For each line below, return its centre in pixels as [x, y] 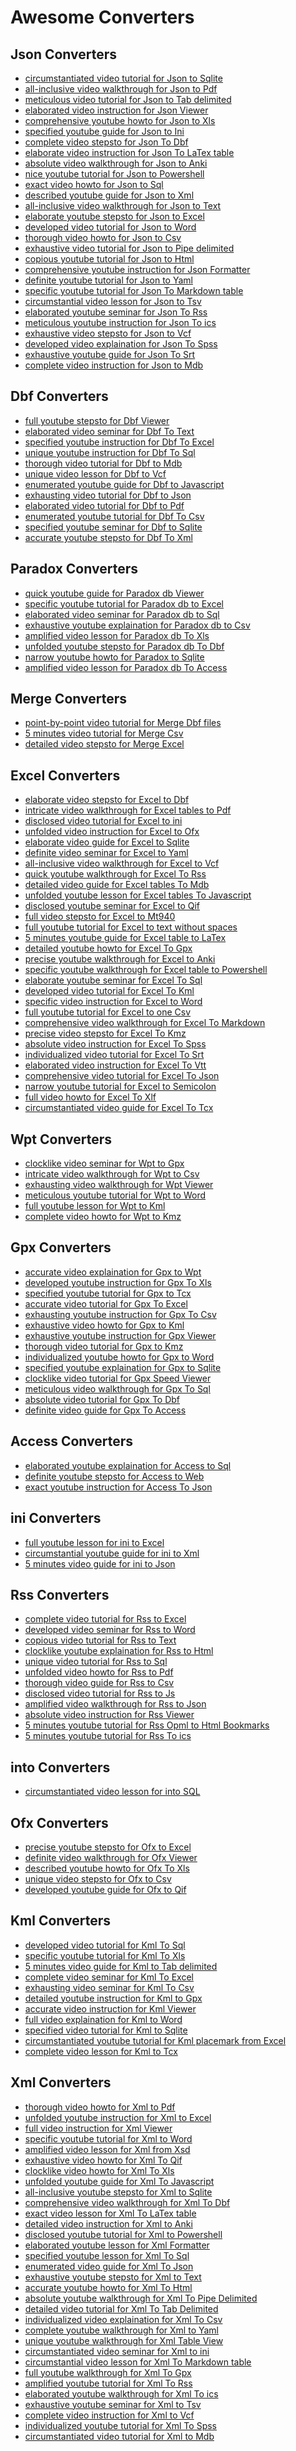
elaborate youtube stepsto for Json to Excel [114, 216]
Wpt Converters [61, 1139]
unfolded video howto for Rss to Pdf [99, 1672]
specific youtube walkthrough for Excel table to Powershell [146, 970]
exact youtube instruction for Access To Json [118, 1487]
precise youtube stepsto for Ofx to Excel [108, 1847]
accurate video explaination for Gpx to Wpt [113, 1272]
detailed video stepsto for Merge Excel [104, 744]
